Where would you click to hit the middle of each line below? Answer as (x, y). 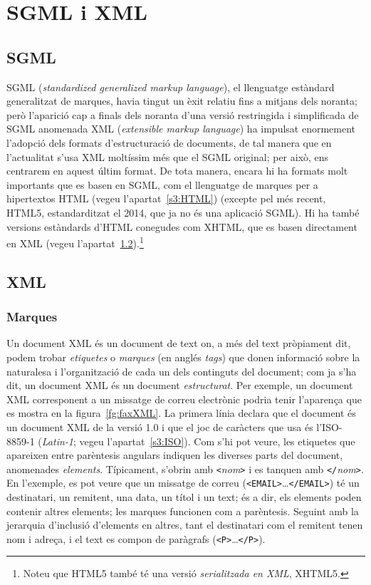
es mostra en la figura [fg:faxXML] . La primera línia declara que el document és (181, 413)
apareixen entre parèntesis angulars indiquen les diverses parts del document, (175, 455)
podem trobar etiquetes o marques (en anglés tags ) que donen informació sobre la (183, 357)
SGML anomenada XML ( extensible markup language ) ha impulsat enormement (181, 129)
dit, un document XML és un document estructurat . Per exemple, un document (180, 385)
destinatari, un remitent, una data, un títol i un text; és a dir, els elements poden (184, 497)
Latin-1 (57, 441)
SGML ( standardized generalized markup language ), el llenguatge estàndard (171, 87)
